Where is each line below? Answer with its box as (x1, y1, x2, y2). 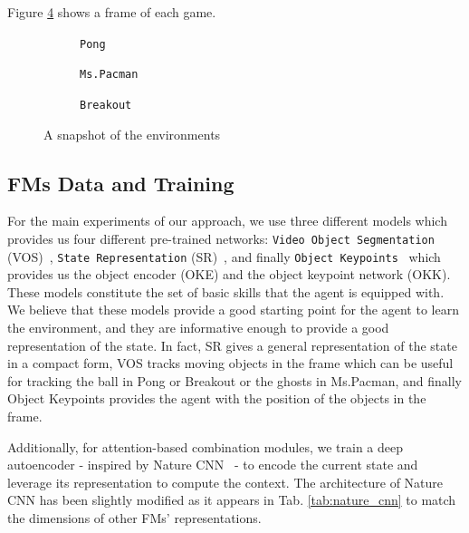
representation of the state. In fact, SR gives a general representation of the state (7, 335, 457, 354)
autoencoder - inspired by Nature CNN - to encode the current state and (7, 455, 418, 474)
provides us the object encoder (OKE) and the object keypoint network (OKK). (7, 265, 451, 284)
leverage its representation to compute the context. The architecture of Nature (7, 472, 444, 491)
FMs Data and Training (7, 169, 234, 197)
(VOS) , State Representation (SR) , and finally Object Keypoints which (7, 247, 441, 266)
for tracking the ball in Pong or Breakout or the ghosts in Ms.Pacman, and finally (7, 371, 462, 390)
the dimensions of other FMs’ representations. (7, 508, 262, 527)
